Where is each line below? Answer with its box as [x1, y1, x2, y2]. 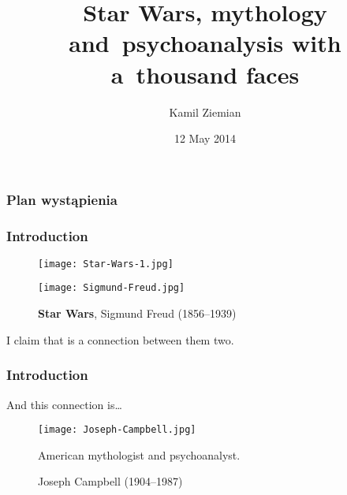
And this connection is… [6, 396, 122, 412]
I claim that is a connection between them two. [6, 331, 234, 348]
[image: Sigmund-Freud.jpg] [38, 282, 185, 294]
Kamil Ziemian [169, 103, 241, 120]
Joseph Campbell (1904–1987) [38, 473, 183, 489]
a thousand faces [110, 58, 300, 90]
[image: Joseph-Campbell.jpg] [38, 424, 196, 436]
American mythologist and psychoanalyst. [38, 446, 241, 463]
